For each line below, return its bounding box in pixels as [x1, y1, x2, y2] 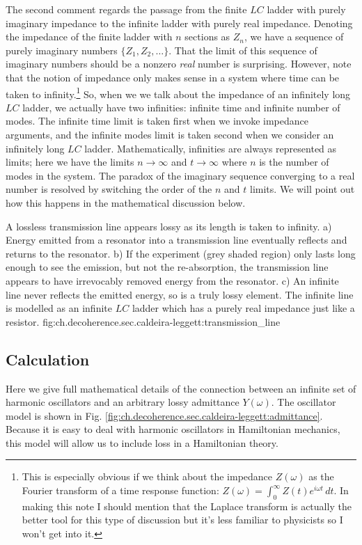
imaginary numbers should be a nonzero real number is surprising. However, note [6, 56, 352, 71]
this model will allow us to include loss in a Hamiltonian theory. [6, 435, 278, 450]
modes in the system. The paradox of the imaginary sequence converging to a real [6, 168, 355, 182]
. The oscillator [271, 395, 336, 409]
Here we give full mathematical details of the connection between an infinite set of [6, 381, 356, 395]
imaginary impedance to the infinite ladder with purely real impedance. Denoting [6, 15, 353, 30]
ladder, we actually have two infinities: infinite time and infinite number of [22, 100, 340, 114]
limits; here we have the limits [6, 155, 134, 169]
